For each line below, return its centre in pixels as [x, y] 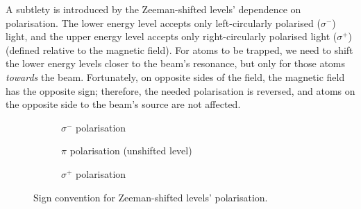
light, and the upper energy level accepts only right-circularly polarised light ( [171, 36]
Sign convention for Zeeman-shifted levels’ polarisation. [151, 197]
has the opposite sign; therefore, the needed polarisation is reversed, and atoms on [180, 90]
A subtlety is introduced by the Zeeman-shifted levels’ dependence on [153, 9]
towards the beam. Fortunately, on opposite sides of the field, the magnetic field [175, 76]
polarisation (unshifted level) [131, 151]
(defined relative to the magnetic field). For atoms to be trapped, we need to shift [179, 49]
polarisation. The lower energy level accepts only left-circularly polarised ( [163, 22]
